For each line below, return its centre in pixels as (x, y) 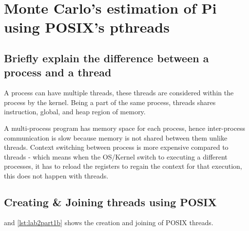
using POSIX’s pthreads (87, 27)
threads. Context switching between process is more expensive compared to (116, 147)
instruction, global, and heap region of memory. (75, 112)
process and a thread (58, 72)
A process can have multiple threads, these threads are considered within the (119, 93)
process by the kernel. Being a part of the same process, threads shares (110, 102)
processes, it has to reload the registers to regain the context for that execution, (123, 166)
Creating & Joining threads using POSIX (110, 202)
